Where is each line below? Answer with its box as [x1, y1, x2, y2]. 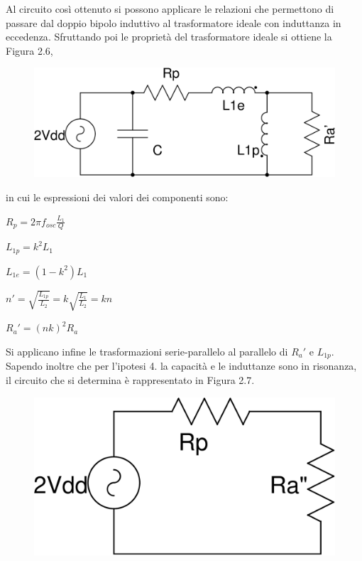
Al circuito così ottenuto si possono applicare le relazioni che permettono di [6, 1, 334, 16]
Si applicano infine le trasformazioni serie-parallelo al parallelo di [6, 344, 288, 359]
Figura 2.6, [6, 43, 53, 58]
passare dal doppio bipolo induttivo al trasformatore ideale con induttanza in [6, 15, 341, 30]
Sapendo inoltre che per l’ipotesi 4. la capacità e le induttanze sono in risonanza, [6, 358, 357, 373]
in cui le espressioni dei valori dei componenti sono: [6, 190, 229, 204]
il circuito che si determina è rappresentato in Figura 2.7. [6, 373, 255, 388]
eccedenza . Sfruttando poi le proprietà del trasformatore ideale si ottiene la [6, 29, 332, 44]
